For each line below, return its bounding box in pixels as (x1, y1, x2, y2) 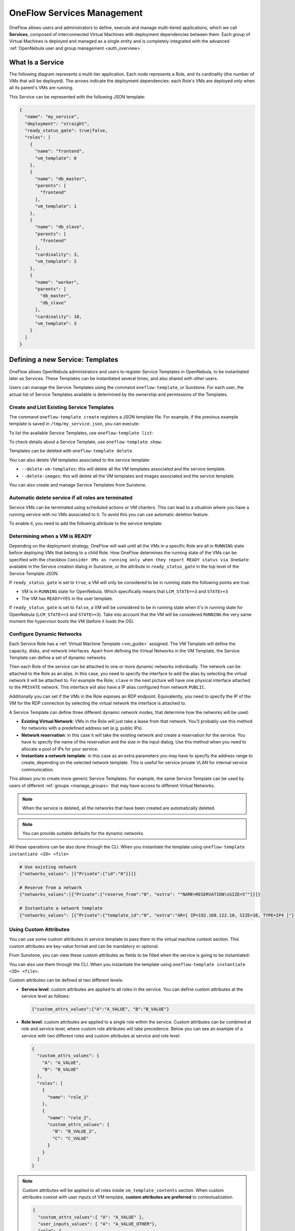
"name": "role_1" (47, 1094, 89, 1100)
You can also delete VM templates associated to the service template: (9, 457, 150, 463)
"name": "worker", (35, 279, 80, 285)
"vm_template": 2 (35, 259, 77, 264)
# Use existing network (19, 864, 77, 870)
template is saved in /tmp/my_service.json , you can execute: (9, 421, 140, 427)
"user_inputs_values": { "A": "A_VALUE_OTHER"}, (37, 1221, 157, 1227)
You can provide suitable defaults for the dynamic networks (22, 830, 144, 837)
